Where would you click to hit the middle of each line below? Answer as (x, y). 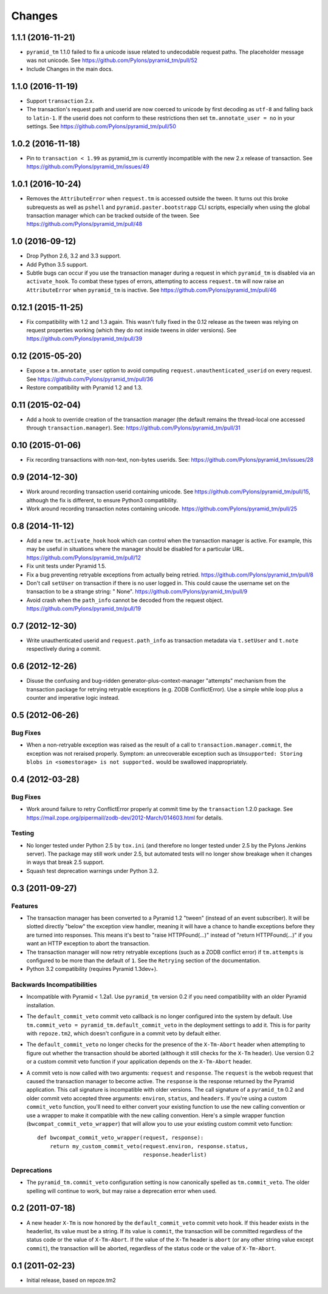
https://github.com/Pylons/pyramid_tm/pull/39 (84, 339)
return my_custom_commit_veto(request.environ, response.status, (149, 1146)
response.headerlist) (175, 1155)
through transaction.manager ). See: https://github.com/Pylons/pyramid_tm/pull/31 (134, 428)
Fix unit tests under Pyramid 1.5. (66, 566)
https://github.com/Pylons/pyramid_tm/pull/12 (84, 557)
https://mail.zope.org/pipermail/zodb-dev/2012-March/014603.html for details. (125, 818)
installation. (41, 1005)
